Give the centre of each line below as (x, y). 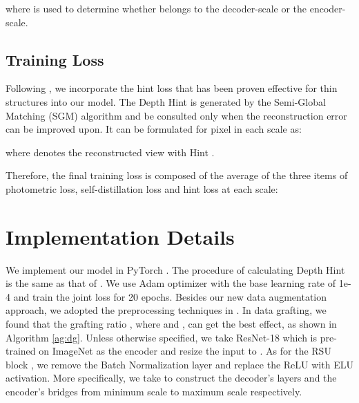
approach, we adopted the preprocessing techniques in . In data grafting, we (166, 310)
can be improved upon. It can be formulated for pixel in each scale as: (154, 129)
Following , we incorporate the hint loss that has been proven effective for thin (172, 88)
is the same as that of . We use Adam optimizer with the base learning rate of (171, 283)
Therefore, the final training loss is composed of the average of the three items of (177, 175)
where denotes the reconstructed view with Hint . (110, 152)
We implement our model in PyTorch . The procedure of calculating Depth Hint (175, 269)
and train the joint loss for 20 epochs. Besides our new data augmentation (170, 296)
